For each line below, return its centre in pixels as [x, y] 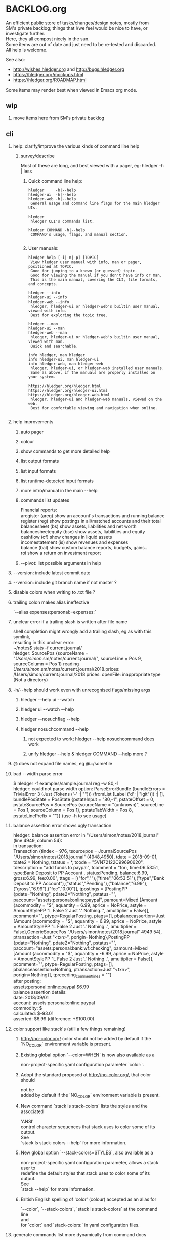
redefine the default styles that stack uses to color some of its [85, 1173]
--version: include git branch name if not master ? [65, 582]
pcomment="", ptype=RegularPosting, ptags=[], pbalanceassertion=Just [89, 916]
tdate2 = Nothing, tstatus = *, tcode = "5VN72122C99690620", [78, 862]
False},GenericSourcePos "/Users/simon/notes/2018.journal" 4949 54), [88, 932]
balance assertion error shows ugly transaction [62, 825]
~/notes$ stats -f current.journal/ [48, 648]
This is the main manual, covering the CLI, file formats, [94, 280]
